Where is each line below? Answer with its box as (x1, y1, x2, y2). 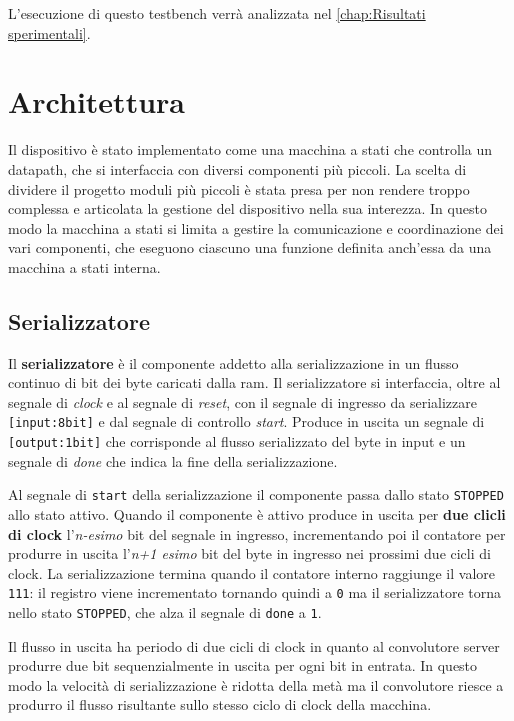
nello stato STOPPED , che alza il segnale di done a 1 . (8, 602, 322, 623)
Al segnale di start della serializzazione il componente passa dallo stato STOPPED (8, 484, 504, 505)
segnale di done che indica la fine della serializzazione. (8, 450, 338, 471)
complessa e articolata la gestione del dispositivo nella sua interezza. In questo (8, 198, 487, 219)
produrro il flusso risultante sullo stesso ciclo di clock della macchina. (8, 694, 432, 715)
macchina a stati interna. (8, 256, 161, 277)
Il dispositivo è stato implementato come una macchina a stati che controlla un (8, 139, 493, 160)
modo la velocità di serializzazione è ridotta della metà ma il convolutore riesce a (8, 674, 504, 695)
